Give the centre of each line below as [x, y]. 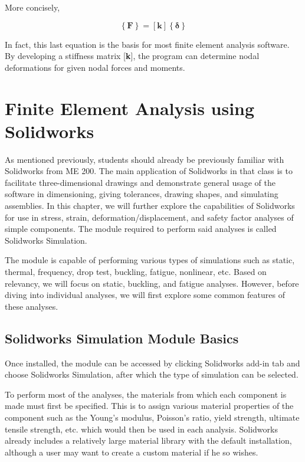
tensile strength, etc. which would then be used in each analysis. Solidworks [141, 429]
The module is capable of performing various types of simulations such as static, [150, 260]
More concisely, [32, 7]
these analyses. [32, 306]
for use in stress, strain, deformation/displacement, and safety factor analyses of [149, 217]
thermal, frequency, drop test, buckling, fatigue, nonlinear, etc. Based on [136, 272]
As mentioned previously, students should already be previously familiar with [145, 159]
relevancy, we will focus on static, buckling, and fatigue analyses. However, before [152, 283]
